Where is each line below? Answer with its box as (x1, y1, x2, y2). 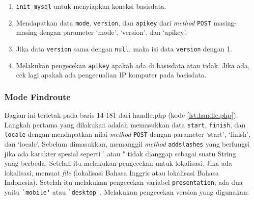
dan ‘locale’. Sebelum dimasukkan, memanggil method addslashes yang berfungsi (4, 138, 250, 149)
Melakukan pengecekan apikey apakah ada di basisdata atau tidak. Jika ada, (16, 60, 250, 70)
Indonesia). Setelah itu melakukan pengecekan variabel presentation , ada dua (4, 177, 243, 187)
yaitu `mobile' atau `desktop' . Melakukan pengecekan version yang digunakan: (4, 187, 249, 197)
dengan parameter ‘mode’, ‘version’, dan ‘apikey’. (39, 27, 187, 37)
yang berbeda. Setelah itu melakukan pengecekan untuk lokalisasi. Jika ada (4, 158, 232, 168)
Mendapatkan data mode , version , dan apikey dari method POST (16, 17, 211, 27)
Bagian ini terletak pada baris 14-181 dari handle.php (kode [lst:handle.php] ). (4, 110, 238, 120)
